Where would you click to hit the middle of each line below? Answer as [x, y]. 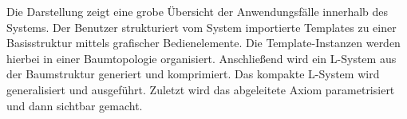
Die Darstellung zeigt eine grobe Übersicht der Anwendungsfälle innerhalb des [198, 11]
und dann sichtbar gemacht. [75, 105]
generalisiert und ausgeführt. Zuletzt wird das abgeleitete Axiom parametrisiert [201, 89]
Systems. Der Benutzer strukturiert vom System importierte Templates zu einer [202, 27]
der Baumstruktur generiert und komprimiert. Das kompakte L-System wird [193, 74]
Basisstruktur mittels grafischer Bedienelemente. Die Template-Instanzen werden [203, 43]
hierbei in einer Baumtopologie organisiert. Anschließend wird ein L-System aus [202, 58]
